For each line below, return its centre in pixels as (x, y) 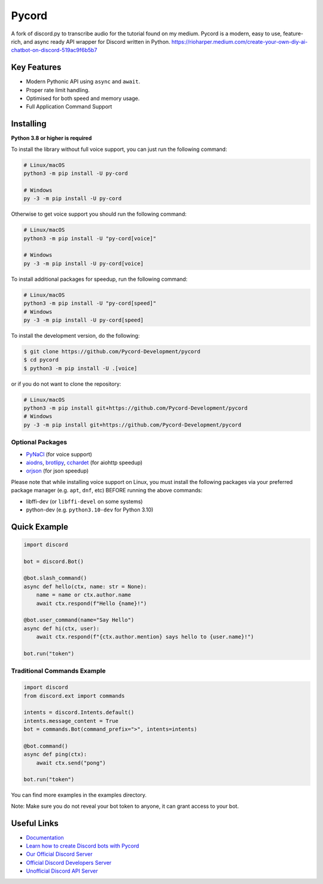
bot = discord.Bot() (54, 561)
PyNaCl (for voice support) (59, 454)
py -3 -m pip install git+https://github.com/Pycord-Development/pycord (132, 425)
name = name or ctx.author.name (84, 595)
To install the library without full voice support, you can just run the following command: (119, 149)
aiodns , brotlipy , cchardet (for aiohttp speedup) (84, 462)
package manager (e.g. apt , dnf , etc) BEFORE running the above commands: (107, 491)
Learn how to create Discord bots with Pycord (83, 846)
